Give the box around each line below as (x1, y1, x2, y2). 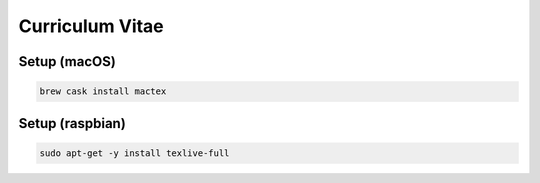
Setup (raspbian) (18, 115, 127, 132)
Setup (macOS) (18, 53, 117, 70)
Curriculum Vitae (18, 15, 164, 37)
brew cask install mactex (39, 86, 167, 97)
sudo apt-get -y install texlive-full (39, 147, 230, 159)
